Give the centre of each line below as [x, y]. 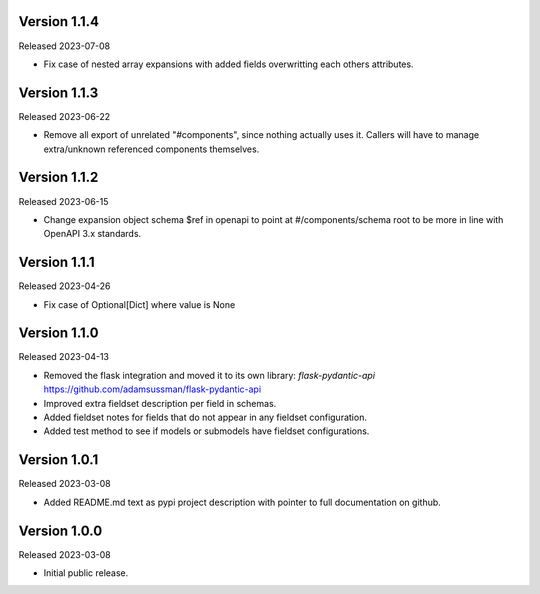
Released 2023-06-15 [63, 201]
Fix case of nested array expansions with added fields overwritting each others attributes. [228, 64]
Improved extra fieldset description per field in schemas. [160, 403]
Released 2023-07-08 [64, 46]
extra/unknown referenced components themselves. [151, 149]
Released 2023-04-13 [64, 357]
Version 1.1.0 [58, 333]
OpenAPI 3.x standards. [92, 234]
